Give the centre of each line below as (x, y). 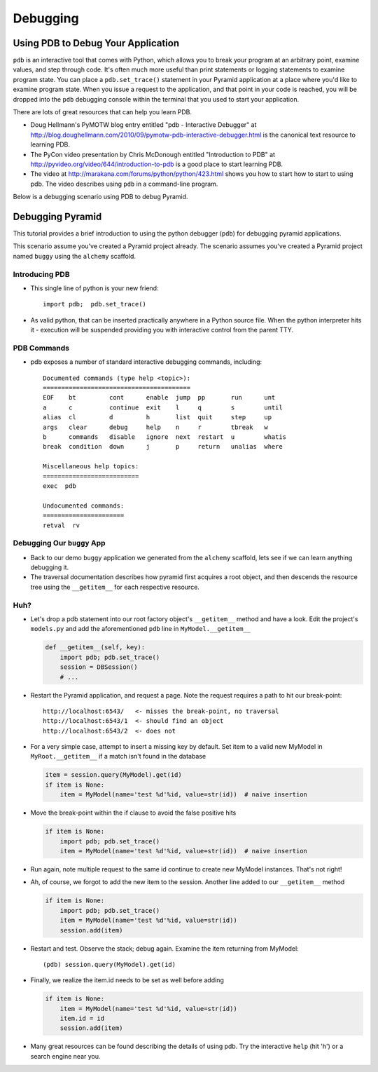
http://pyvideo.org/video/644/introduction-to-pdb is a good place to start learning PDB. (157, 164)
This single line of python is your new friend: (94, 288)
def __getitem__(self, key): (95, 647)
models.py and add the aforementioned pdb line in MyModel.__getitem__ (141, 629)
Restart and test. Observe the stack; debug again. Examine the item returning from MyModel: (164, 948)
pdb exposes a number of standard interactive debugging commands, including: (146, 362)
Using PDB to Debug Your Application (96, 43)
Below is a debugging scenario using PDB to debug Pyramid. (100, 197)
